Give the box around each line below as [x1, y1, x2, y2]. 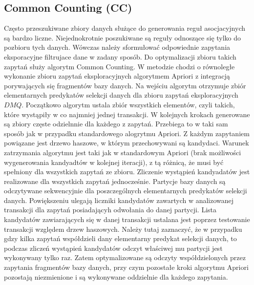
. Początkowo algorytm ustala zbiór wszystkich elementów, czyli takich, [21, 99, 235, 109]
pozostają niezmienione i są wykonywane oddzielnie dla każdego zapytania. [4, 271, 228, 282]
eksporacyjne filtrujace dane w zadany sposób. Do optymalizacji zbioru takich [4, 51, 236, 61]
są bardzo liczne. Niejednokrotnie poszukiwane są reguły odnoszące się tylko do [4, 32, 241, 42]
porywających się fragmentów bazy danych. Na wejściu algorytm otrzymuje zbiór [4, 80, 246, 90]
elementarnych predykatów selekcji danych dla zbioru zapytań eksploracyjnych [4, 90, 238, 100]
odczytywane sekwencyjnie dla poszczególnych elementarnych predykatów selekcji [4, 185, 247, 196]
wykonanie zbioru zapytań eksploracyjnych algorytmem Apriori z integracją [4, 71, 230, 81]
